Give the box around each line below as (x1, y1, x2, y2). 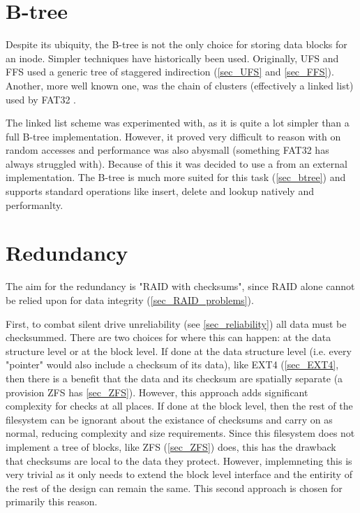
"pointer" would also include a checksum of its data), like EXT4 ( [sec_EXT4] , (6, 357, 339, 372)
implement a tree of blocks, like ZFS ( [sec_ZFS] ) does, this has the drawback (6, 439, 336, 454)
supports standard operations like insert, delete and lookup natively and (6, 184, 314, 198)
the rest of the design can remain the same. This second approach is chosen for (6, 480, 343, 495)
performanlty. (6, 197, 63, 212)
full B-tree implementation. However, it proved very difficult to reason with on (6, 129, 341, 143)
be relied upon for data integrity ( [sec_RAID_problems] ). (6, 292, 254, 307)
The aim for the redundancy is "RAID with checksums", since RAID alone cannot (6, 279, 355, 294)
